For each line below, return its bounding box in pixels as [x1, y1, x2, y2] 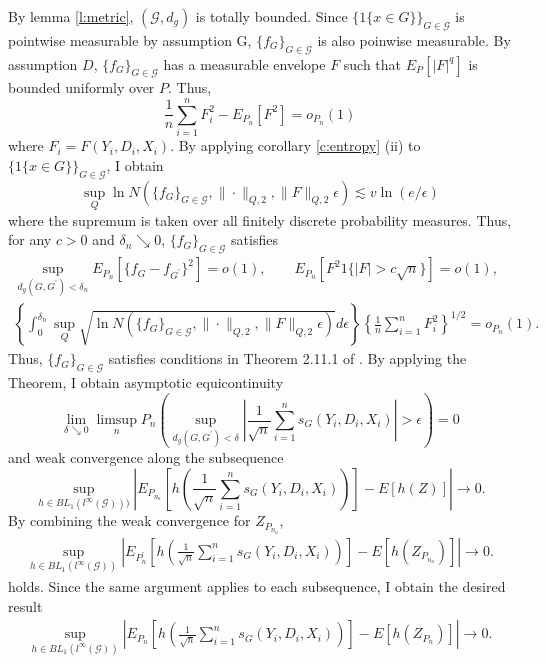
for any [8, 229, 52, 250]
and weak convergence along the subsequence [8, 447, 284, 468]
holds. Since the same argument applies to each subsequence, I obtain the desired [8, 575, 506, 596]
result [8, 595, 43, 616]
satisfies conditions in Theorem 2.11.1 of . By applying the [108, 348, 467, 369]
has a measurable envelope [163, 53, 326, 74]
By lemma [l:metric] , [8, 6, 134, 26]
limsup [96, 413, 137, 428]
